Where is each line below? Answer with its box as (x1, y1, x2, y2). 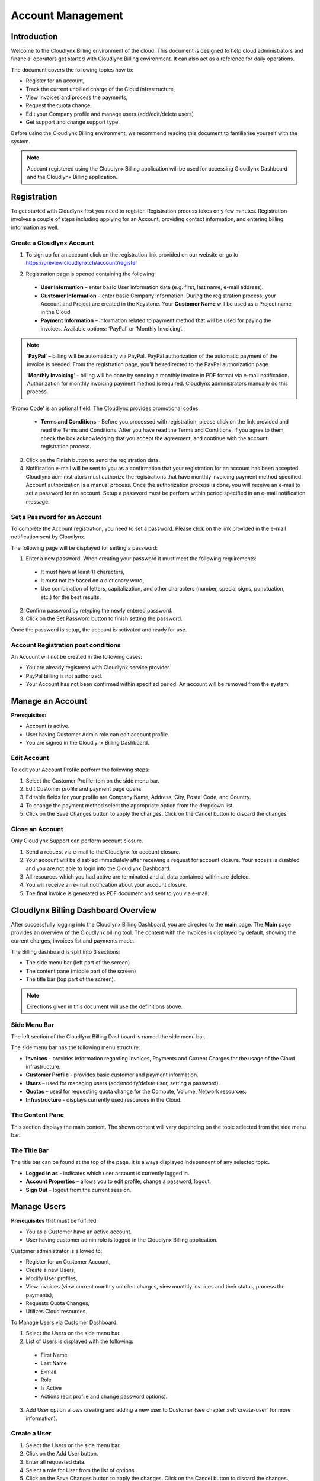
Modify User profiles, (25, 1274, 78, 1282)
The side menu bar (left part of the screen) (25, 959, 130, 966)
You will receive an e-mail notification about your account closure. (25, 881, 188, 889)
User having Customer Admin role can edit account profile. (25, 730, 169, 738)
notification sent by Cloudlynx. (11, 533, 86, 540)
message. (25, 498, 50, 505)
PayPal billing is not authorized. (25, 672, 103, 679)
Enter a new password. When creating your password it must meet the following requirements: (25, 555, 257, 562)
